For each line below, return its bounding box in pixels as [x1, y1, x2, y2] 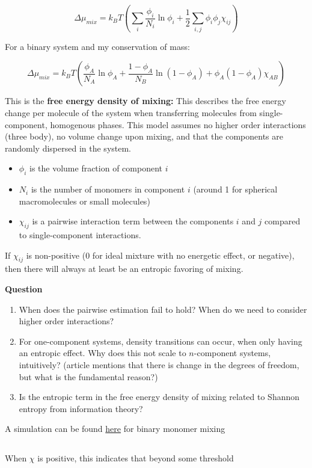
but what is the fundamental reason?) [19, 370, 158, 383]
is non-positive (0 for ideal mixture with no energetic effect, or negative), [26, 248, 295, 261]
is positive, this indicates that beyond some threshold [37, 452, 234, 464]
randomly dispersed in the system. [5, 141, 131, 154]
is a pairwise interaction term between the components [32, 215, 234, 227]
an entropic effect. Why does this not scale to [19, 346, 186, 359]
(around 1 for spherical [193, 183, 278, 196]
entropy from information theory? [19, 402, 143, 414]
